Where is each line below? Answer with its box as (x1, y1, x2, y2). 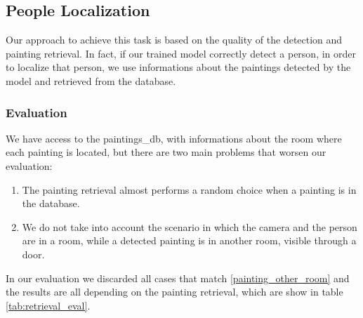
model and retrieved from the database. (6, 73, 176, 88)
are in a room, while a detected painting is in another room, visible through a (22, 233, 357, 248)
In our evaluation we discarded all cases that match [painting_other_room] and (6, 270, 350, 285)
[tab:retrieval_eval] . (6, 298, 91, 312)
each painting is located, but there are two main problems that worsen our (6, 145, 326, 159)
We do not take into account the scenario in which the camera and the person (22, 219, 357, 234)
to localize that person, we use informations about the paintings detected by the (6, 60, 351, 74)
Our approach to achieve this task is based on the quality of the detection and (6, 32, 343, 47)
